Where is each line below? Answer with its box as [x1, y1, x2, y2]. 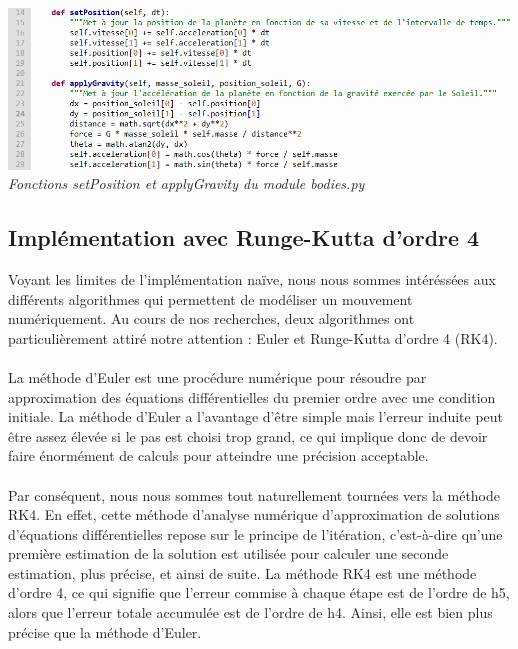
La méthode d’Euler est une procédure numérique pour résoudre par [8, 366, 427, 387]
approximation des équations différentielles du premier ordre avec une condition [8, 386, 496, 407]
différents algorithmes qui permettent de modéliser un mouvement [8, 288, 413, 309]
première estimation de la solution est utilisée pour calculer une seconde [8, 543, 449, 564]
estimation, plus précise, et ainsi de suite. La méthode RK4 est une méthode [8, 562, 477, 583]
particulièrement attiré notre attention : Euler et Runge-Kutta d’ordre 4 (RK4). [8, 327, 498, 348]
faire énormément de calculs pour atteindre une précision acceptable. [8, 445, 429, 466]
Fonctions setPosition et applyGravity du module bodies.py [8, 173, 365, 194]
